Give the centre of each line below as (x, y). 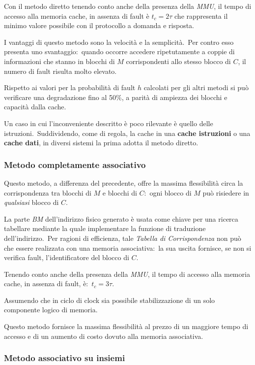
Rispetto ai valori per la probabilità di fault (70, 87)
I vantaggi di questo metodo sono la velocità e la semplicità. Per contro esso (119, 42)
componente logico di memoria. (51, 310)
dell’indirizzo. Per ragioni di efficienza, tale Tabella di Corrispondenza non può (123, 238)
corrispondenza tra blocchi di (48, 192)
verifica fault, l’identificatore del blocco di (67, 257)
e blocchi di (120, 192)
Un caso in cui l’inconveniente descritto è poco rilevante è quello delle (109, 123)
